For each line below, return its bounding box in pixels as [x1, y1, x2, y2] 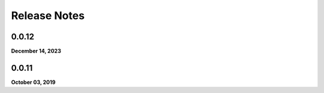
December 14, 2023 [11, 48, 61, 55]
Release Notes [11, 9, 85, 22]
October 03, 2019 [11, 78, 56, 86]
